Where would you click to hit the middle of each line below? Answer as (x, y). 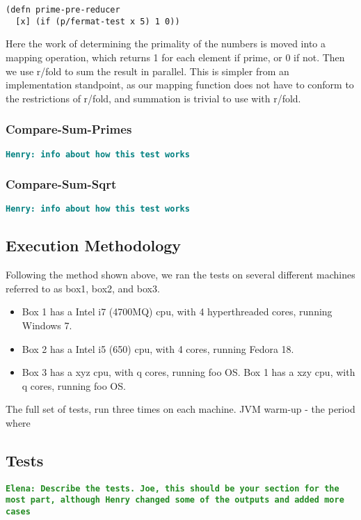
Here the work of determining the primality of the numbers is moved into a (166, 44)
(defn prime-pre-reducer (63, 10)
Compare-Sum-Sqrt (61, 184)
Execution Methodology (94, 245)
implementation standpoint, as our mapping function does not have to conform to (180, 85)
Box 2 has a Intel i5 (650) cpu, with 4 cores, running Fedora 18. (158, 348)
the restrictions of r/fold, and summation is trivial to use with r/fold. (153, 98)
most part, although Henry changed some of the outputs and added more (175, 500)
